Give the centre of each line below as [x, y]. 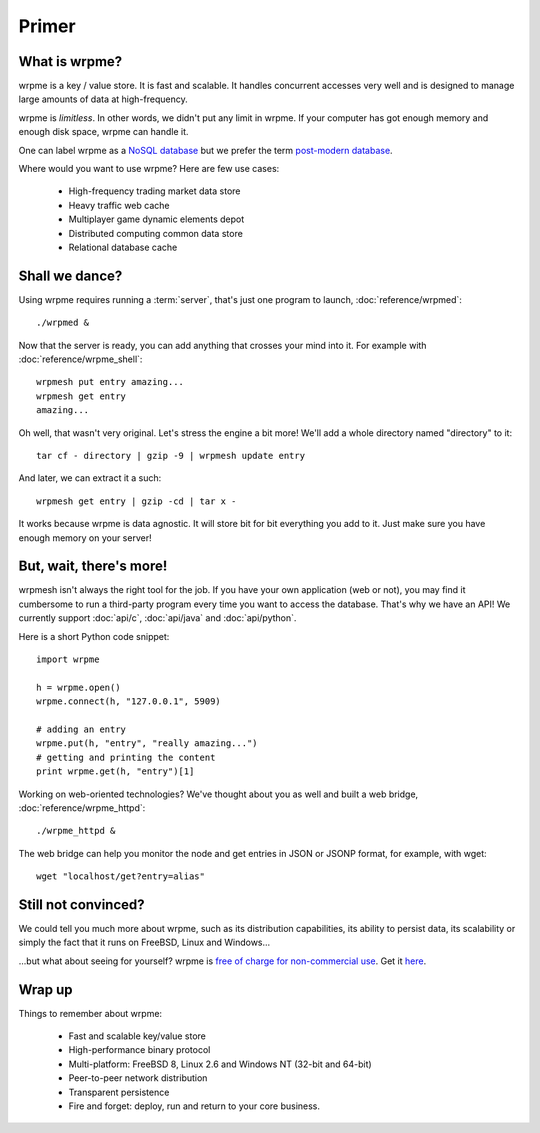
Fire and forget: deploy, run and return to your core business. [194, 1106]
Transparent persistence [119, 1092]
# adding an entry [81, 729]
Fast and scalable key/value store [137, 1036]
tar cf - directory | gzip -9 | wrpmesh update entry [170, 455]
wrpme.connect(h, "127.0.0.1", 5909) [129, 701]
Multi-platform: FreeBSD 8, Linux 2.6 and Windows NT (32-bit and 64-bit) [220, 1064]
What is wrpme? [70, 61]
